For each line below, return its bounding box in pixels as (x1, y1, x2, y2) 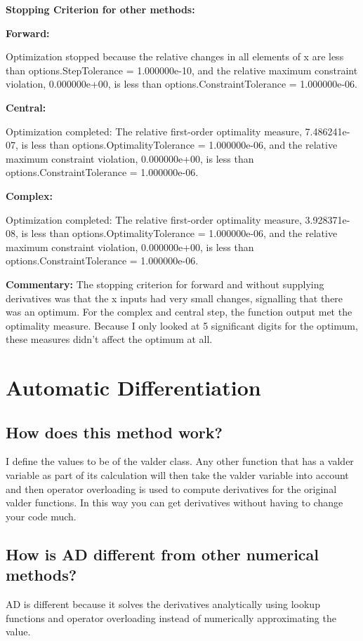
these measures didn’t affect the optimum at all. (6, 332, 213, 346)
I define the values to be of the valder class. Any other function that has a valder (6, 454, 354, 468)
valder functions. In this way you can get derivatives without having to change (6, 495, 343, 510)
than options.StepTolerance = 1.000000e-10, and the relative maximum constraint (6, 62, 358, 77)
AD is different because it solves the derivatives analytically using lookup (6, 597, 320, 612)
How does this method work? (6, 421, 223, 443)
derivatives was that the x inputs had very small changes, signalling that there (6, 290, 343, 305)
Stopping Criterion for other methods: (6, 2, 195, 16)
